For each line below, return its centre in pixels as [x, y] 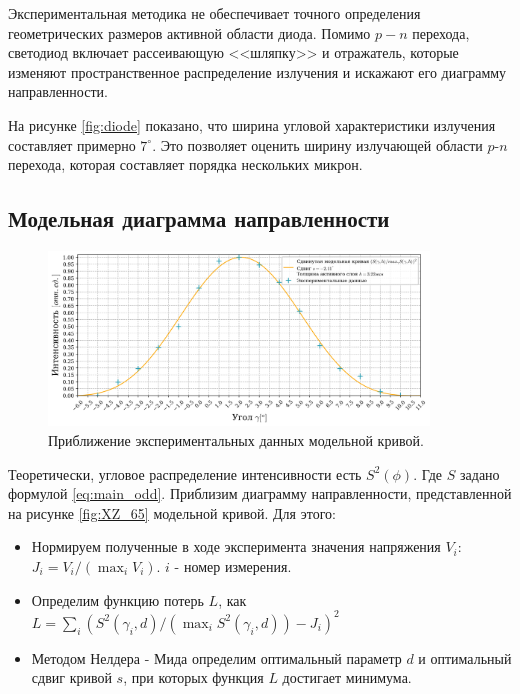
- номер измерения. [233, 566]
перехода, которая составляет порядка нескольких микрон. [185, 164]
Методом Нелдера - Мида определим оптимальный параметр [216, 657]
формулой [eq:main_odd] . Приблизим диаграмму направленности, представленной [260, 493]
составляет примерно [72, 144]
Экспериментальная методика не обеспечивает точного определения [214, 13]
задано [480, 473]
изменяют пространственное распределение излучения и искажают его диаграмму [257, 71]
